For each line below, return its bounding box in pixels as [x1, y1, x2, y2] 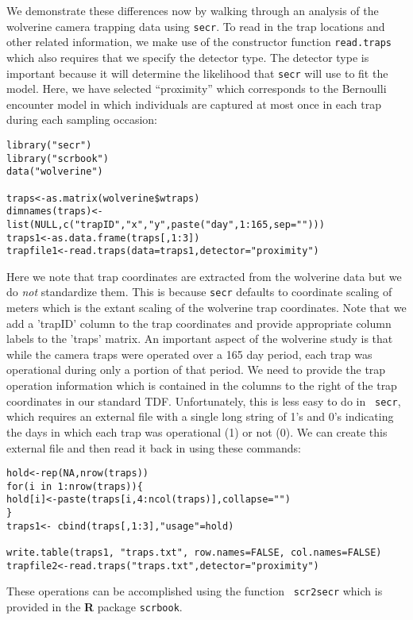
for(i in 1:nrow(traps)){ [6, 480, 143, 492]
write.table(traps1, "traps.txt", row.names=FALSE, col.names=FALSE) [6, 547, 382, 559]
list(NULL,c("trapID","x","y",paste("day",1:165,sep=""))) [6, 218, 325, 230]
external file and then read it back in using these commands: [6, 439, 301, 456]
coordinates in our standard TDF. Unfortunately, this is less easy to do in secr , [6, 392, 401, 409]
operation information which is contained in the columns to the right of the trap [6, 377, 397, 394]
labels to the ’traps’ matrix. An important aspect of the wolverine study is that [6, 330, 393, 347]
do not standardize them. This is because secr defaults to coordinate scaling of [6, 283, 392, 300]
